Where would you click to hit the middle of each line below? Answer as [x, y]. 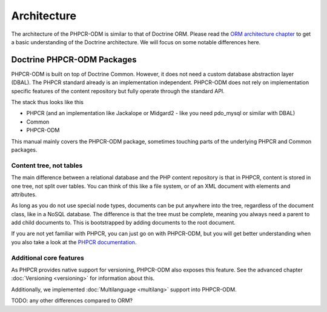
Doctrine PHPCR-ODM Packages [74, 60]
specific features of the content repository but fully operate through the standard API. [118, 91]
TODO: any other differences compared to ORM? [72, 300]
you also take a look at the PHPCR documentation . [74, 242]
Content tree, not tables [47, 165]
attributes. [24, 194]
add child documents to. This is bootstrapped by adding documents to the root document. [124, 223]
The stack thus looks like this [48, 102]
